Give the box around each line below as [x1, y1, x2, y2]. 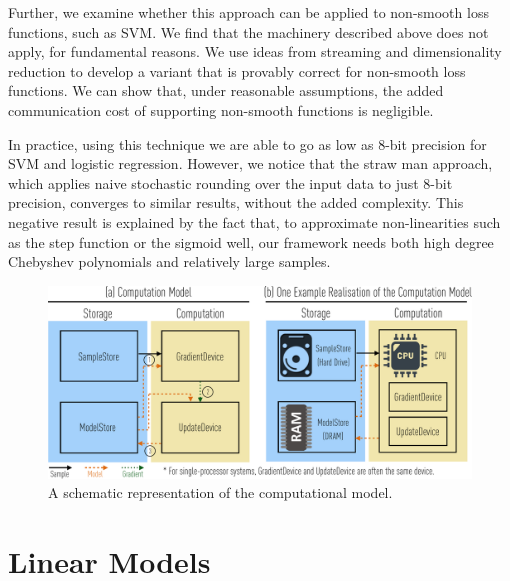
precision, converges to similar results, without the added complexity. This [8, 192, 464, 213]
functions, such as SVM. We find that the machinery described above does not [8, 21, 489, 42]
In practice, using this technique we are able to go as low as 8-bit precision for [8, 133, 487, 154]
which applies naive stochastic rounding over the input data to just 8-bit [8, 172, 453, 193]
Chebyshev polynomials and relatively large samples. [8, 251, 331, 272]
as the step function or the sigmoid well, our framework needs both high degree [8, 231, 494, 252]
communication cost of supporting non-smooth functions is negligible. [8, 99, 434, 120]
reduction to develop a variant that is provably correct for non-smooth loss [8, 60, 466, 81]
